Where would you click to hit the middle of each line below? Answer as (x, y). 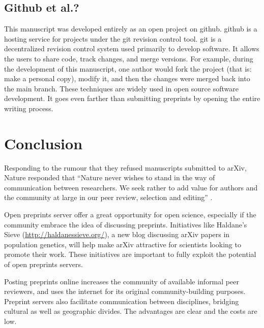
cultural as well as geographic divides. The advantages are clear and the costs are (131, 311)
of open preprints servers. (43, 264)
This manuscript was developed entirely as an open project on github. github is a (131, 29)
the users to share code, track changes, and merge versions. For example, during (129, 58)
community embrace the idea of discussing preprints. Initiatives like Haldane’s (126, 224)
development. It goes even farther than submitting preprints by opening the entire (132, 98)
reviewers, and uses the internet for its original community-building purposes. (125, 291)
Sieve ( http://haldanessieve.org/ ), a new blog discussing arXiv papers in (117, 234)
